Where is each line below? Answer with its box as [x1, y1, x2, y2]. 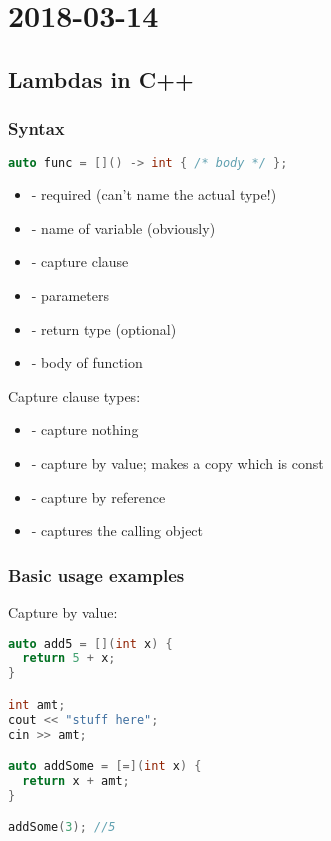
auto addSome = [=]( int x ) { [8, 759, 202, 774]
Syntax [8, 116, 65, 141]
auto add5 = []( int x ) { [8, 636, 173, 651]
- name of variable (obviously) [31, 217, 216, 238]
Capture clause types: [8, 385, 141, 406]
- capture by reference [31, 486, 166, 507]
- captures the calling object [31, 520, 204, 541]
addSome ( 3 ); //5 [8, 820, 116, 835]
